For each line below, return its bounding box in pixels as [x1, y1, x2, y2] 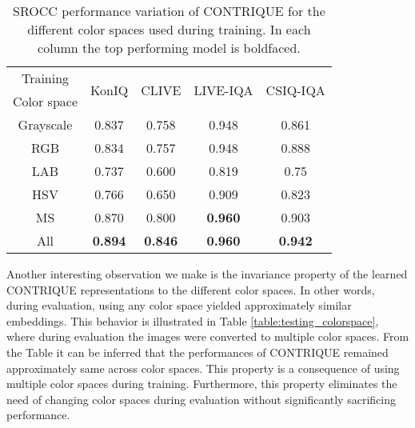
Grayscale [18, 115, 73, 134]
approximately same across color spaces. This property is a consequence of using [6, 359, 400, 376]
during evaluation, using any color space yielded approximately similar [6, 297, 352, 314]
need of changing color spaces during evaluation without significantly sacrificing [6, 390, 396, 407]
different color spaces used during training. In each [27, 20, 311, 38]
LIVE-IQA [194, 80, 253, 99]
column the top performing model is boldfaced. [38, 38, 301, 57]
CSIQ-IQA [265, 80, 325, 99]
